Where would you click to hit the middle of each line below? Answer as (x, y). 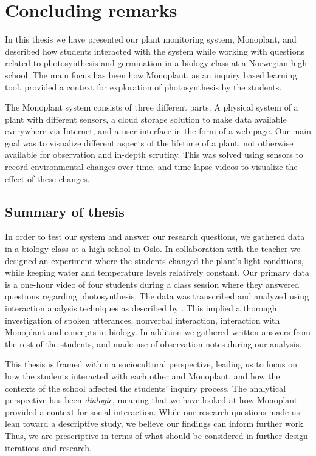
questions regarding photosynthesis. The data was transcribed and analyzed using (157, 296)
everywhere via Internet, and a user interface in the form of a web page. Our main (158, 131)
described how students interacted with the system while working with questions (155, 51)
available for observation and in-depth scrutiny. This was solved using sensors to (154, 155)
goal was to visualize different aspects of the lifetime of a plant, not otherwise (149, 142)
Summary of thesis (65, 211)
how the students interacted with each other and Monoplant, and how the (143, 376)
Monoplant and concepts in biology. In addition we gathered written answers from (158, 332)
